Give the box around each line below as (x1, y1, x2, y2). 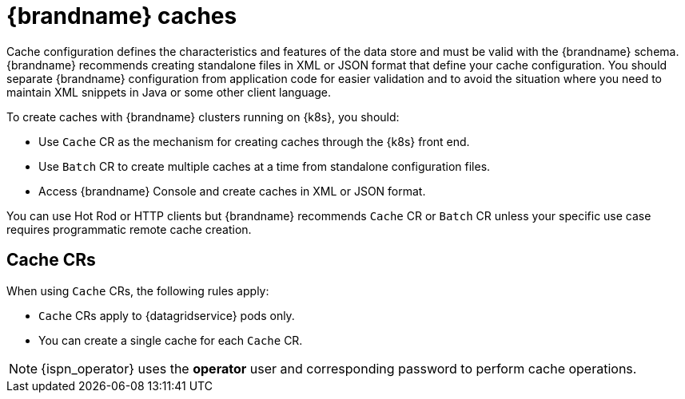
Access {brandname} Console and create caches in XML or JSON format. (38, 184, 426, 198)
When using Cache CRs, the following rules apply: (6, 283, 269, 298)
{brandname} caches (6, 2, 237, 30)
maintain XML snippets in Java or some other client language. (6, 85, 332, 99)
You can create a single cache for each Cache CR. (38, 333, 303, 347)
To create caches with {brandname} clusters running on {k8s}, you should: (6, 109, 400, 124)
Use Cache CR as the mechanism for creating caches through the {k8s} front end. (38, 134, 470, 148)
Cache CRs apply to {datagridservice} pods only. (38, 308, 295, 322)
